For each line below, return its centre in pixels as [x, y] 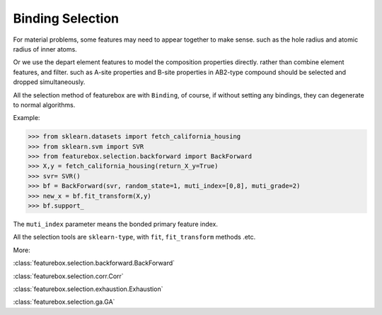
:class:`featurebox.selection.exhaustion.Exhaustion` [88, 289]
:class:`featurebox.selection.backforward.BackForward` [94, 263]
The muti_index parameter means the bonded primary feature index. [116, 224]
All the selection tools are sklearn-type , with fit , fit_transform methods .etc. [134, 237]
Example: [27, 118]
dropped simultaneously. [49, 82]
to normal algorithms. [44, 105]
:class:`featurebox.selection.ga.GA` [64, 302]
